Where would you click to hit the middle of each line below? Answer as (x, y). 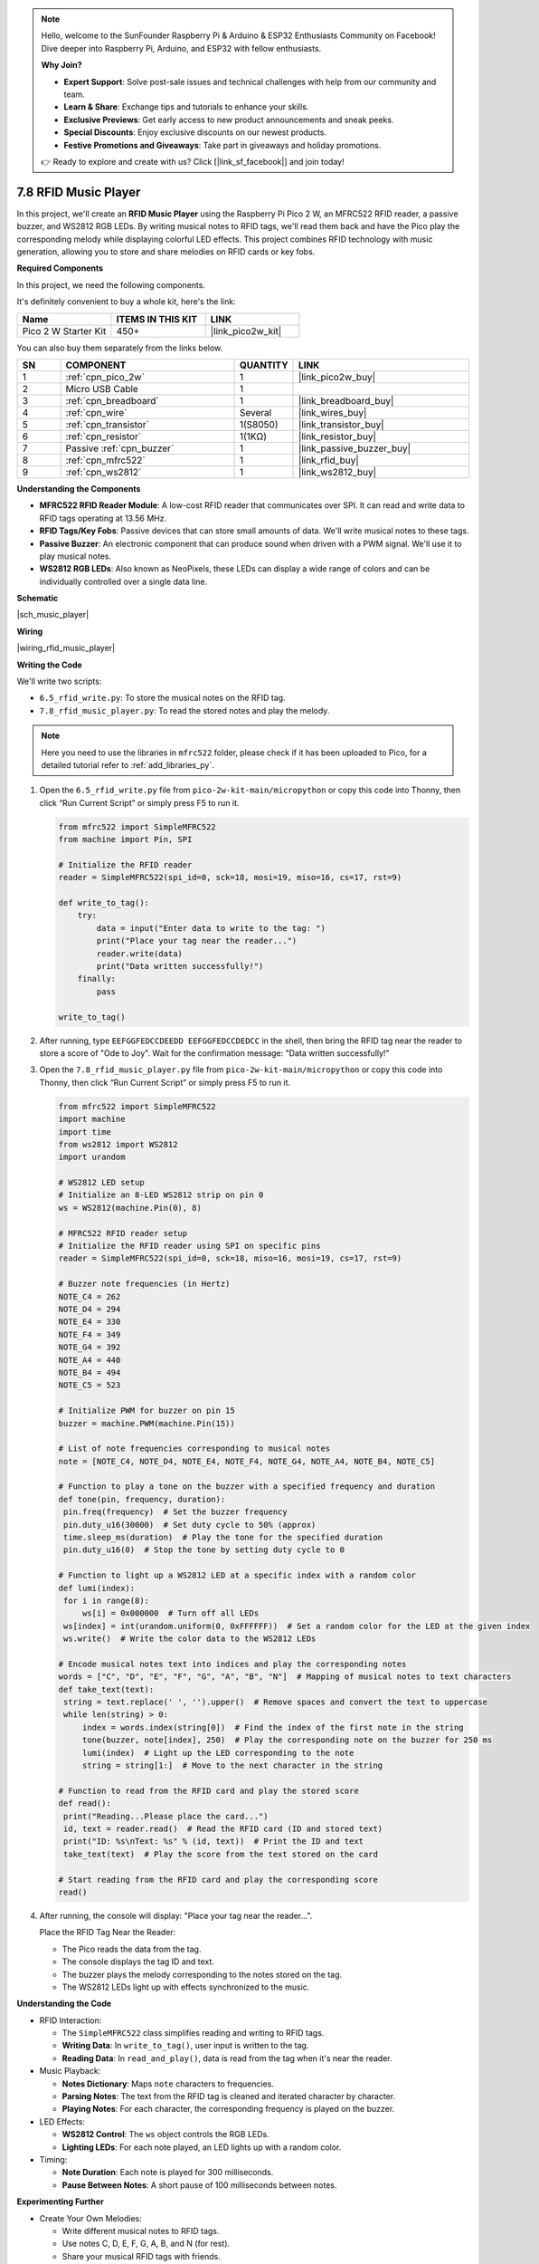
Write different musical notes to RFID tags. (141, 2230)
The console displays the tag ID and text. (138, 1962)
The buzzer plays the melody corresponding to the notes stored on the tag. (202, 1974)
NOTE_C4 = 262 (90, 1296)
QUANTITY (264, 365)
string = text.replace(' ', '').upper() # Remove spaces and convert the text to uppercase (276, 1702)
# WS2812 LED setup (101, 1183)
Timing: (53, 2159)
